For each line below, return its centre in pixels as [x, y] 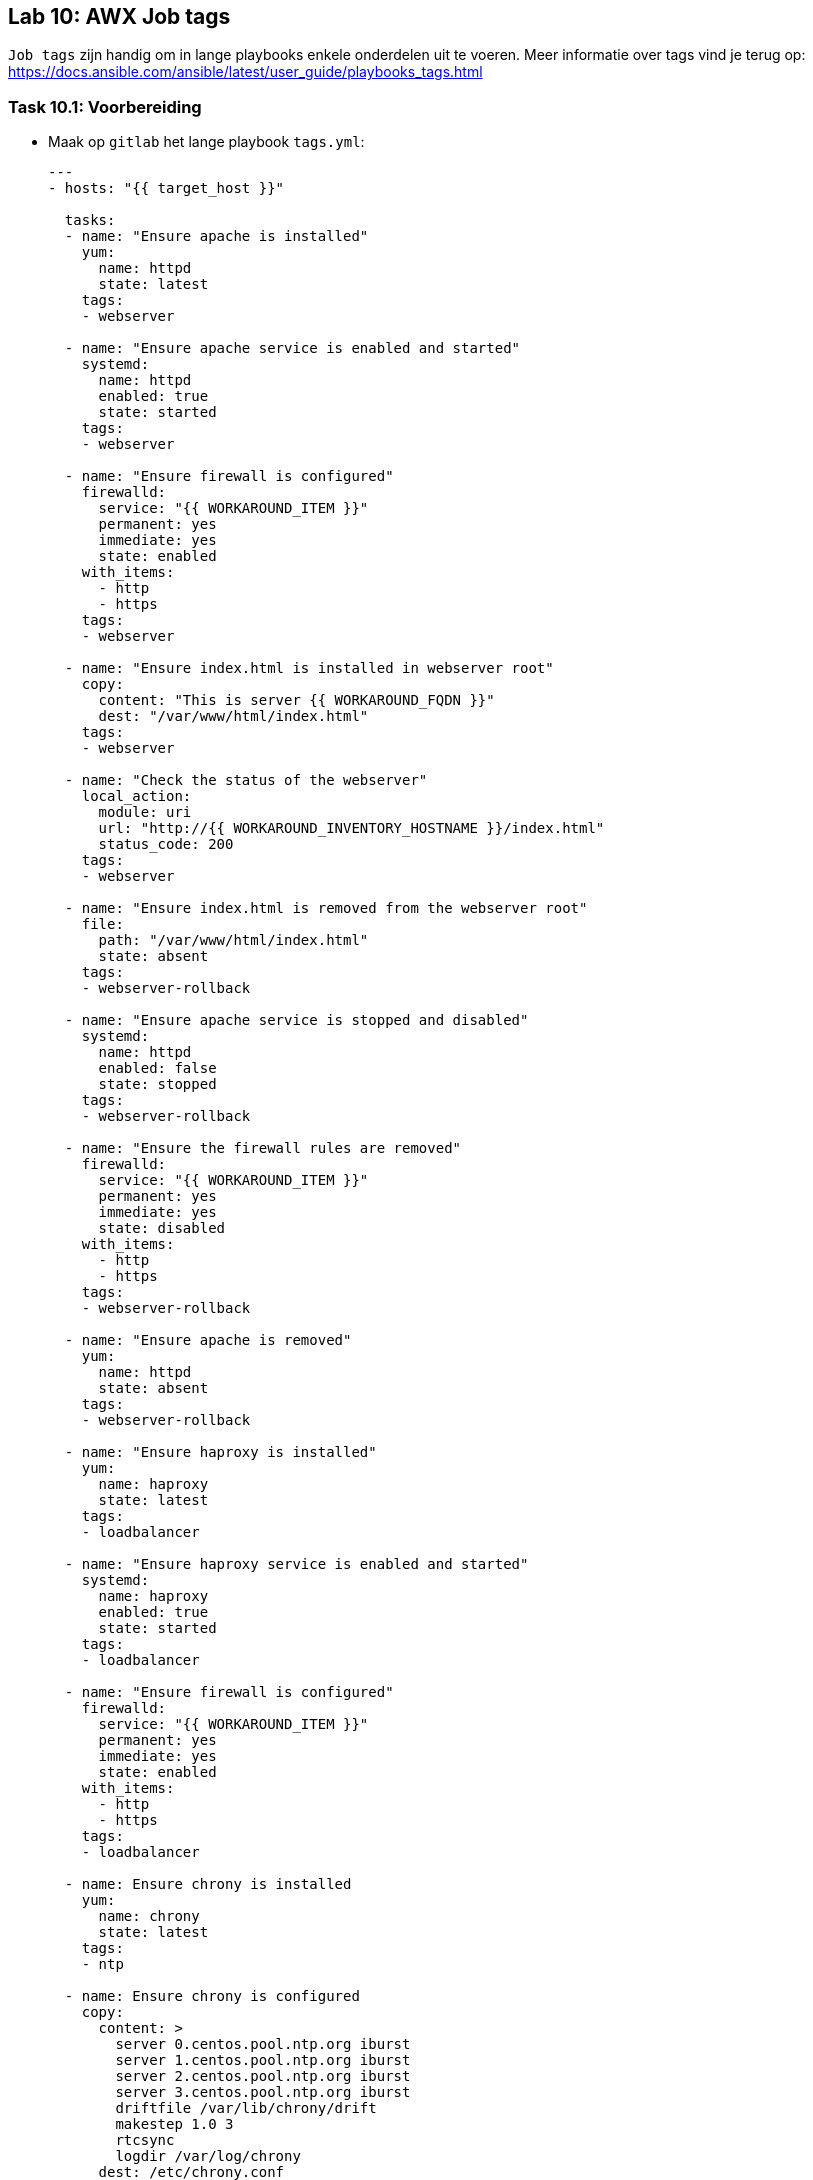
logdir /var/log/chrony [208, 2156]
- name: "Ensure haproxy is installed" [220, 1452]
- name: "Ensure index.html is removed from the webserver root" [326, 908]
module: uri [145, 812]
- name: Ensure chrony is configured [212, 1996]
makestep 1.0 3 [174, 2124]
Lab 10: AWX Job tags [119, 16]
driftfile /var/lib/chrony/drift [246, 2108]
